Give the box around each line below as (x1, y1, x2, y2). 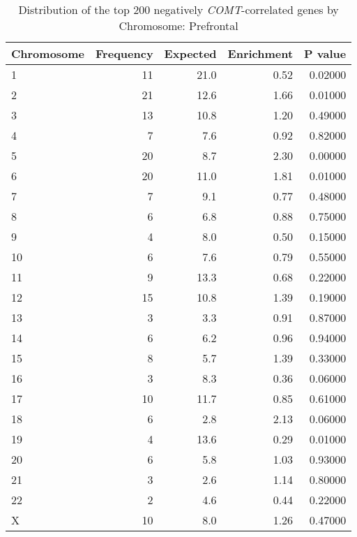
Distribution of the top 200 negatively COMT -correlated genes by (18, 1, 339, 17)
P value (304, 45, 347, 61)
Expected (164, 45, 217, 61)
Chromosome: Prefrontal (119, 17, 238, 34)
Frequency (96, 45, 153, 61)
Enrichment (227, 45, 294, 61)
